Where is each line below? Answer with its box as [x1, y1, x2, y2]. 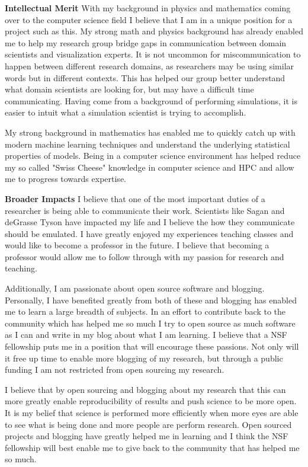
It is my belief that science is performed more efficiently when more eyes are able [5, 407, 299, 418]
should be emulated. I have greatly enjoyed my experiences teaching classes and [5, 227, 294, 239]
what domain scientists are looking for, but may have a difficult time [5, 83, 254, 95]
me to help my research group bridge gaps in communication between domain [5, 36, 287, 49]
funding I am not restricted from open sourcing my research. [5, 363, 224, 376]
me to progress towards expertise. [5, 172, 126, 185]
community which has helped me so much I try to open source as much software [5, 316, 296, 329]
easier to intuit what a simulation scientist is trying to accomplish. [5, 106, 246, 119]
